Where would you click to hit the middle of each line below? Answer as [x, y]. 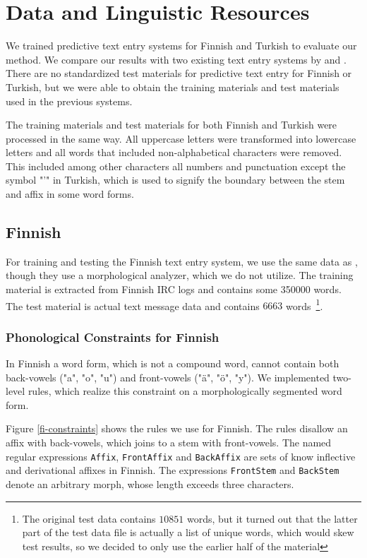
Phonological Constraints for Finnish [113, 337]
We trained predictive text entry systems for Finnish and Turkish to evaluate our [181, 46]
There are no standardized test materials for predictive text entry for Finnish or [179, 73]
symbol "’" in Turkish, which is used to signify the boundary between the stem [175, 180]
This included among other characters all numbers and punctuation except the [176, 166]
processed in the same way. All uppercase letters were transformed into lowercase [181, 138]
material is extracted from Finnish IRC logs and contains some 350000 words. [174, 289]
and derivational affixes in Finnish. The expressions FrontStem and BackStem [173, 470]
